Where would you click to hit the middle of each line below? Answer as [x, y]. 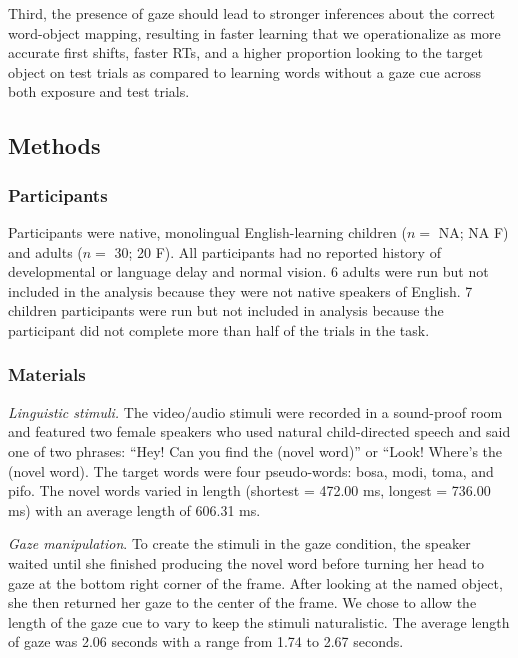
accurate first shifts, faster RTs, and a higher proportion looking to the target [245, 52]
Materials [47, 374]
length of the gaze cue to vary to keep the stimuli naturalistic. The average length [259, 621]
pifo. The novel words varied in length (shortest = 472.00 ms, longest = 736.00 [249, 490]
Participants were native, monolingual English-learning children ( [207, 231]
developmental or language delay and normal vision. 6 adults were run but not [248, 271]
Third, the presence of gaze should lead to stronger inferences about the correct [252, 13]
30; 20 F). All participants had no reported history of [277, 251]
